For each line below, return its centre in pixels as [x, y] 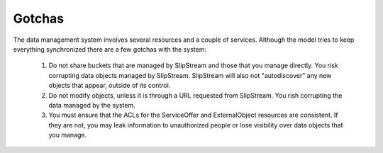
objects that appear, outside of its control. [110, 86]
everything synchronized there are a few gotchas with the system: [110, 49]
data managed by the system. [92, 105]
